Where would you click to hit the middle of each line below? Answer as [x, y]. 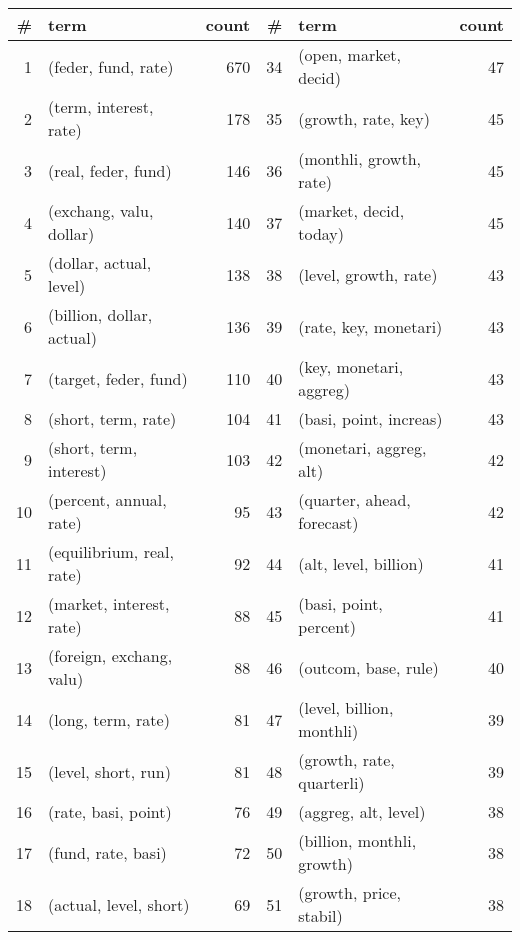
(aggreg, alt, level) [362, 811]
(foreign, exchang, [110, 655]
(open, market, [349, 54]
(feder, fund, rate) [111, 66]
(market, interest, [109, 603]
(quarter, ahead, [354, 499]
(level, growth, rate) [368, 274]
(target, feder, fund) [118, 378]
